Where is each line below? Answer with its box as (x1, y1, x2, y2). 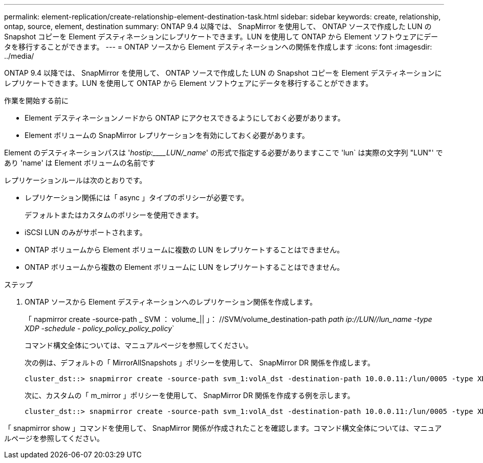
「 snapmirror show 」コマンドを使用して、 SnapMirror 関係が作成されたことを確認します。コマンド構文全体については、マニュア (4, 424, 442, 432)
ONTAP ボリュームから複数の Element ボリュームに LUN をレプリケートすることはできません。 (25, 263, 344, 271)
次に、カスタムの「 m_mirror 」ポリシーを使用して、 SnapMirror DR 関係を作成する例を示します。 (25, 391, 355, 400)
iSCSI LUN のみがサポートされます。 (25, 228, 147, 237)
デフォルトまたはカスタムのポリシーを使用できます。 (25, 211, 203, 219)
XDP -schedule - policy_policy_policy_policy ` (25, 324, 174, 333)
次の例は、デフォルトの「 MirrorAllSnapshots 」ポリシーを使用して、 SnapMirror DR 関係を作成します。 (25, 358, 375, 367)
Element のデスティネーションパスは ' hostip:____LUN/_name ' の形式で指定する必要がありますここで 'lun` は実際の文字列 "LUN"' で (4, 148, 443, 157)
